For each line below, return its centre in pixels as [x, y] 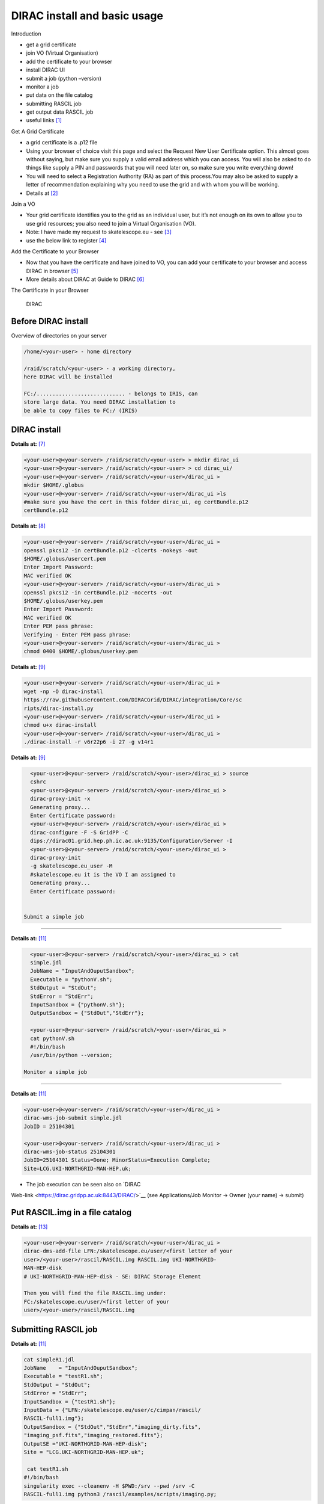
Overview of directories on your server [59, 335]
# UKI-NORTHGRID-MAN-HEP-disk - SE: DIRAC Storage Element [112, 1276]
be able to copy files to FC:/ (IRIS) [81, 410]
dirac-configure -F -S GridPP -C [79, 832]
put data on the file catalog [59, 95]
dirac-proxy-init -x [60, 799]
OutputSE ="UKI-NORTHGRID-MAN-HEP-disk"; [85, 1444]
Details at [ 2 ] [42, 193]
